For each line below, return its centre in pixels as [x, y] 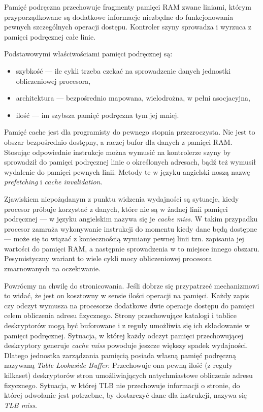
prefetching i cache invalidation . [53, 182]
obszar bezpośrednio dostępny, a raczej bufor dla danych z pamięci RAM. [118, 141]
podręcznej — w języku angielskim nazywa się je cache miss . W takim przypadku [131, 219]
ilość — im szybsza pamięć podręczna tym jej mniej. [97, 115]
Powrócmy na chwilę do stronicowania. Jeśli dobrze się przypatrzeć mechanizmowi [132, 285]
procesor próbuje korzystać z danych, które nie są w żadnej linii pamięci [116, 209]
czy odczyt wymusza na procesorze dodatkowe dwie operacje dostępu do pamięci [129, 305]
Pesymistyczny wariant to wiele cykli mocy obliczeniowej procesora [108, 258]
